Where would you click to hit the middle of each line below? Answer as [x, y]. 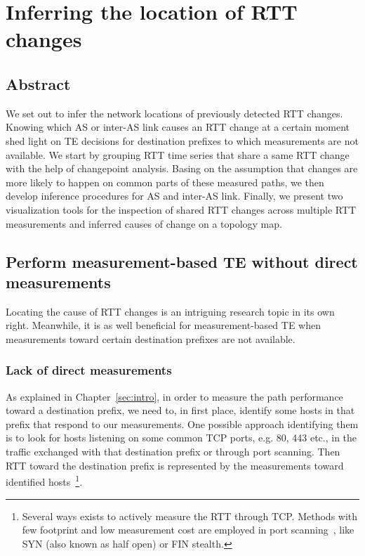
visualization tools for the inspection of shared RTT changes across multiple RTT [181, 209]
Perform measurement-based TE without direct [182, 261]
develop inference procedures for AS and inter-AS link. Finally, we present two [174, 196]
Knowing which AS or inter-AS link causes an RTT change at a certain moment [178, 127]
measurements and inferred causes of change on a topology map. [144, 223]
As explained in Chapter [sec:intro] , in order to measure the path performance [174, 396]
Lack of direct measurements [89, 370]
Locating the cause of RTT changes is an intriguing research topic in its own [170, 311]
